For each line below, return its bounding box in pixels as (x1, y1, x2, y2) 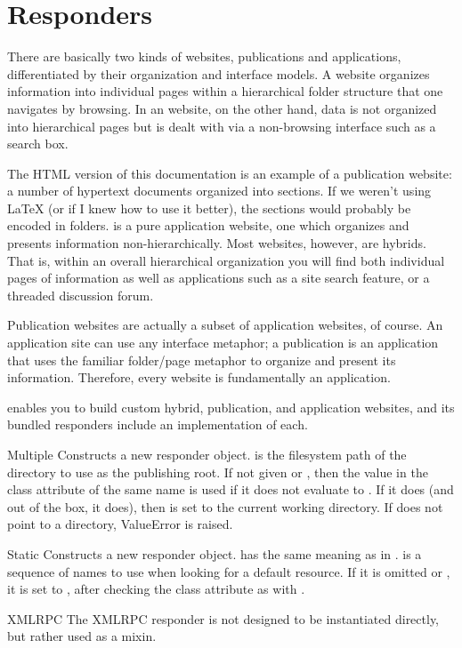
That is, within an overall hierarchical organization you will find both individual (7, 251, 445, 269)
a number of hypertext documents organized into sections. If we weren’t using (7, 181, 432, 200)
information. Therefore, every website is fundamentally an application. (7, 368, 391, 387)
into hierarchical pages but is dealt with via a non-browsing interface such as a (7, 116, 436, 135)
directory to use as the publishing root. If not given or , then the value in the (7, 462, 428, 481)
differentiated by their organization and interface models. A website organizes (7, 64, 430, 83)
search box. (7, 134, 69, 153)
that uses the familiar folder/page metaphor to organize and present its (7, 350, 396, 369)
